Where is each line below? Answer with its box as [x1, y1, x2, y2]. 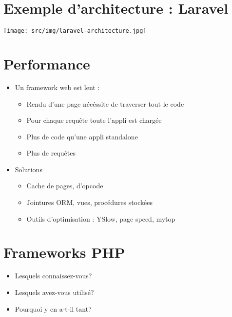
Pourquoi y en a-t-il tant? [15, 303, 92, 314]
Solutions [15, 164, 42, 174]
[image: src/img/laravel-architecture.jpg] [3, 27, 147, 35]
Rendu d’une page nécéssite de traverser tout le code [26, 98, 184, 109]
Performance [3, 53, 90, 73]
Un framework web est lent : [15, 82, 100, 92]
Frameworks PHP [3, 242, 125, 262]
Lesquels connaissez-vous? [15, 271, 92, 281]
